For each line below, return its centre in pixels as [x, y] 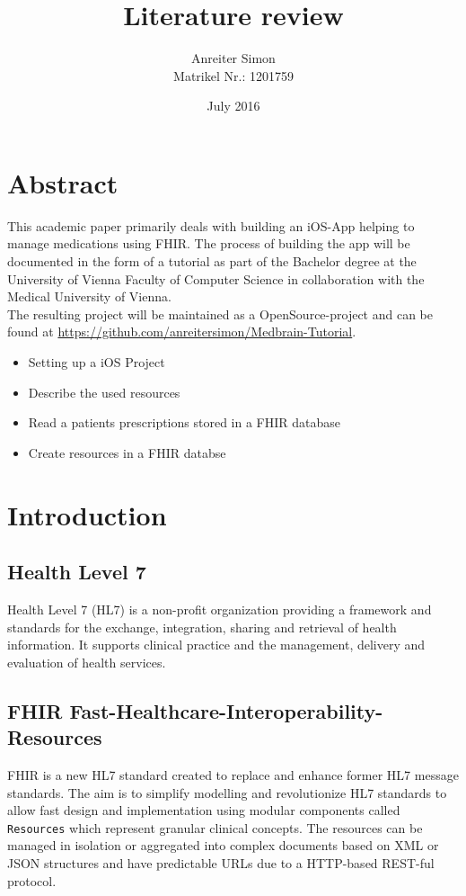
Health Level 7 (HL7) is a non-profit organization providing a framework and [220, 609]
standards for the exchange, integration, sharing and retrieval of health [202, 627]
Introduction [87, 514]
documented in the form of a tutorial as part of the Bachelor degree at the [212, 261]
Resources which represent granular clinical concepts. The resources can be [215, 827]
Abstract [63, 182]
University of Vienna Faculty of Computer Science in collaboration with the [216, 278]
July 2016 [233, 106]
